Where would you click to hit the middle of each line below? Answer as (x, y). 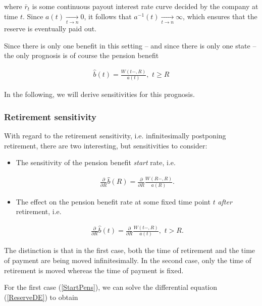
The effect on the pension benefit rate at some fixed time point (113, 201)
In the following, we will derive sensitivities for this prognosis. (99, 94)
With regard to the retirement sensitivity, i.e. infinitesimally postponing (115, 136)
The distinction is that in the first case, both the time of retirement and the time (130, 250)
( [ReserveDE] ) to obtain (41, 297)
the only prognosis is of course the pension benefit (82, 55)
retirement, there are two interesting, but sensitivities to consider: (106, 145)
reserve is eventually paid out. (50, 28)
